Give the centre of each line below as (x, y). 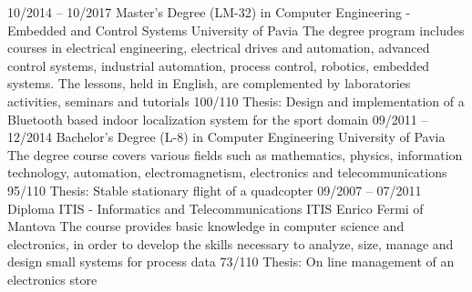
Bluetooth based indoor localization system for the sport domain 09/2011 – (218, 119)
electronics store (52, 279)
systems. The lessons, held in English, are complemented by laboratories (209, 83)
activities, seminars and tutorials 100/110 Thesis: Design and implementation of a (236, 101)
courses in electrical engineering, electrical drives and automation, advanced (219, 48)
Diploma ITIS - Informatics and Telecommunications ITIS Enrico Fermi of (215, 208)
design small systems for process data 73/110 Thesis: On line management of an (231, 262)
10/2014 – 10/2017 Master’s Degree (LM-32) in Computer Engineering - (209, 12)
